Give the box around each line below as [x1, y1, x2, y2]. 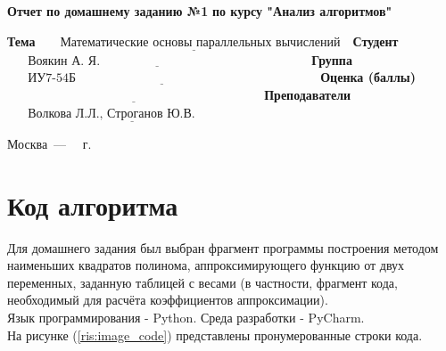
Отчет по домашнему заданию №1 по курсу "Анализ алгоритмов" [7, 2, 392, 20]
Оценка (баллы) [320, 68, 416, 86]
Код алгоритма [7, 186, 178, 223]
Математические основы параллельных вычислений [60, 36, 341, 49]
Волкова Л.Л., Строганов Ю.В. [28, 107, 195, 120]
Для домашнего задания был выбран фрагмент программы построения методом [7, 238, 439, 257]
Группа [311, 50, 352, 69]
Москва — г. [7, 134, 92, 152]
